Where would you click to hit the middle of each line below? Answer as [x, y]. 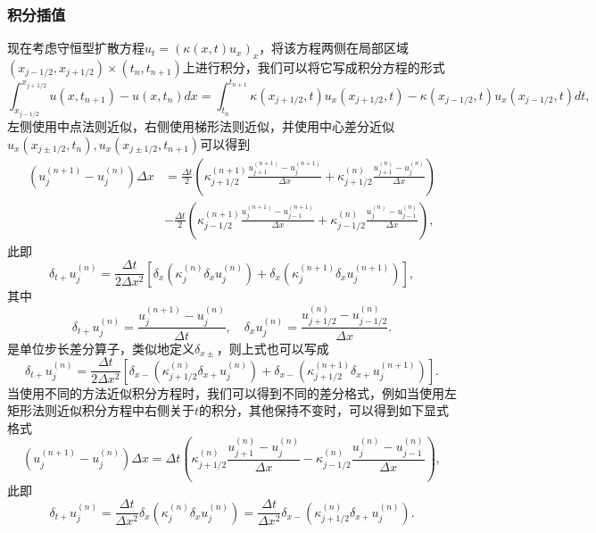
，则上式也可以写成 [273, 348]
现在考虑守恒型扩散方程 [76, 48]
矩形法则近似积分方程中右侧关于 [101, 410]
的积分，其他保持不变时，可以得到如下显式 [324, 410]
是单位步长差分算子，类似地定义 [101, 348]
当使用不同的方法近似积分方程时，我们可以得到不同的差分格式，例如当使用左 [232, 392]
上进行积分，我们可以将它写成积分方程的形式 [314, 67]
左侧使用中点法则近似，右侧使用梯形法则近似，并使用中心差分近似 [201, 125]
